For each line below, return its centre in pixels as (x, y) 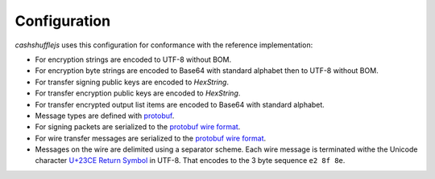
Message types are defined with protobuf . (105, 116)
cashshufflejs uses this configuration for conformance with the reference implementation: (164, 45)
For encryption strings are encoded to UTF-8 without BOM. (133, 59)
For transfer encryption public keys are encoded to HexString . (138, 93)
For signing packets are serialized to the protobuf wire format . (138, 127)
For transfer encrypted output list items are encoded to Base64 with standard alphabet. (180, 104)
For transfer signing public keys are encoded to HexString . (132, 82)
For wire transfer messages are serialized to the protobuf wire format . (151, 138)
